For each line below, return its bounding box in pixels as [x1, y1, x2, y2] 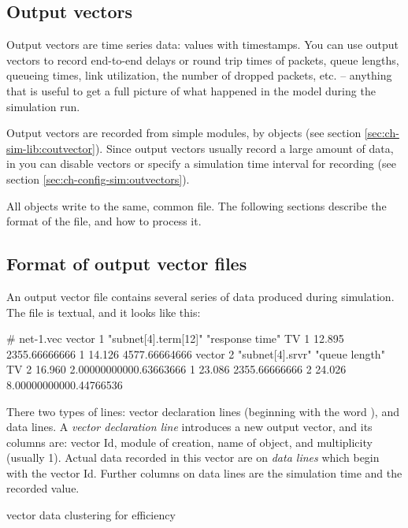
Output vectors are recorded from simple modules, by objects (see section [6, 125, 362, 141]
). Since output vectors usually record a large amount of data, [95, 139, 394, 156]
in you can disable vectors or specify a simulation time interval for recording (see [6, 155, 396, 172]
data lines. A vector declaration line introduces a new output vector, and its [6, 418, 373, 435]
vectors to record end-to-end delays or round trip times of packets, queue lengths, [6, 51, 399, 68]
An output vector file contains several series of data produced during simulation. [6, 288, 395, 304]
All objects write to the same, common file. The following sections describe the [6, 197, 387, 214]
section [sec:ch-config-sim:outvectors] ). [6, 170, 190, 187]
